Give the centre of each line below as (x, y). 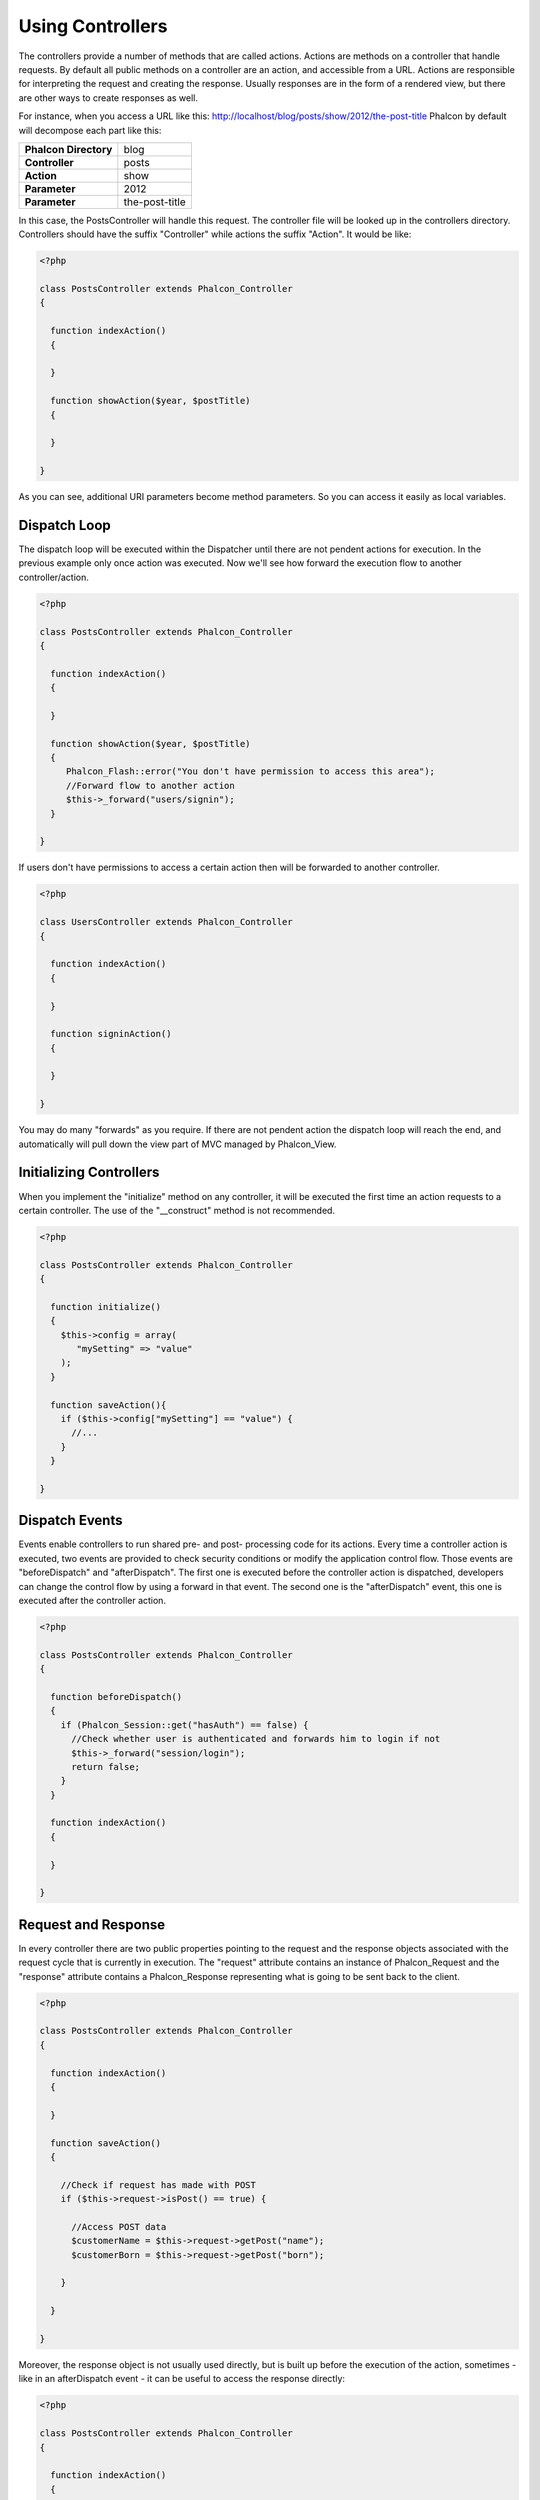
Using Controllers (93, 26)
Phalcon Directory (68, 149)
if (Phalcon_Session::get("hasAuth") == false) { (184, 1724)
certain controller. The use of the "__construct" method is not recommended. (176, 1210)
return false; (105, 1766)
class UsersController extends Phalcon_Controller (166, 922)
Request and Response (92, 1924)
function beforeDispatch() (116, 1696)
